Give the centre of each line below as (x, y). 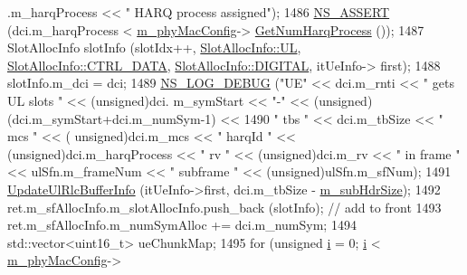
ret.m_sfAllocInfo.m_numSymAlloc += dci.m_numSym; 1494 (182, 225)
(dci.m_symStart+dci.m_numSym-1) (112, 118)
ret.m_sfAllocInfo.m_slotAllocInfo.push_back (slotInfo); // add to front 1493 (224, 207)
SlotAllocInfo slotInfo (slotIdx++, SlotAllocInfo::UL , (154, 47)
